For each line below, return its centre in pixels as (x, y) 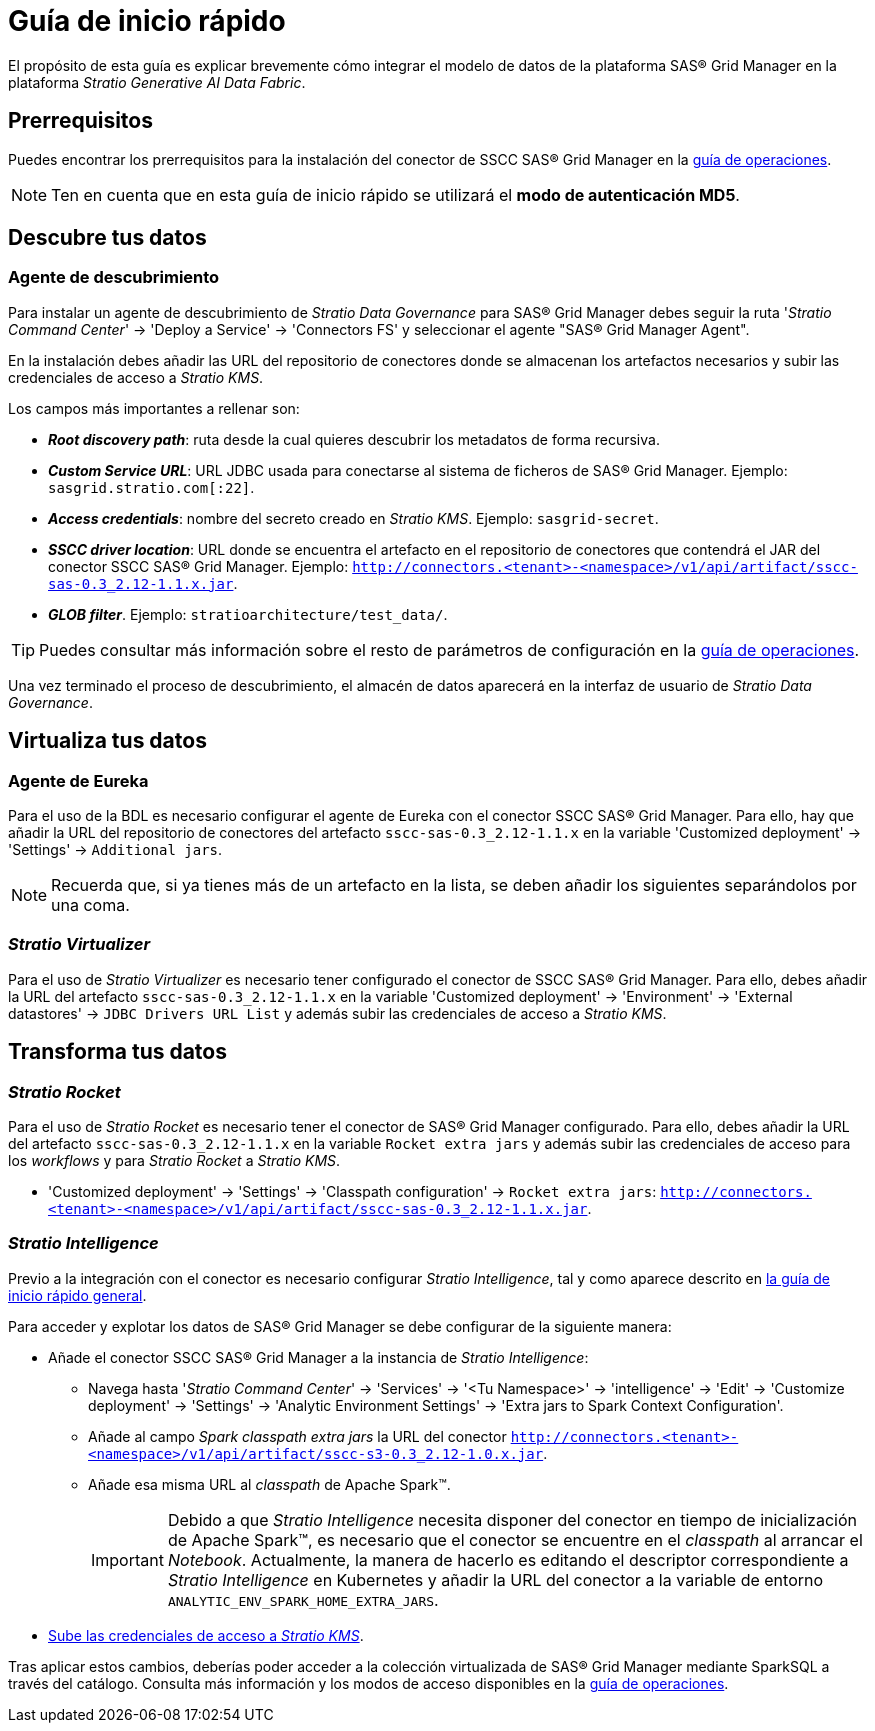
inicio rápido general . (77, 1295)
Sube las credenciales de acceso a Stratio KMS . (206, 1635)
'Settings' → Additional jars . (115, 850)
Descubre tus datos (107, 238)
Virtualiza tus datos (107, 741)
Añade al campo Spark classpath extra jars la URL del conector (297, 1436)
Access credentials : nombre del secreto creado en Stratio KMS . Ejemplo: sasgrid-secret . (353, 518)
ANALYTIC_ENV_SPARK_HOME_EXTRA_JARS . (303, 1599)
